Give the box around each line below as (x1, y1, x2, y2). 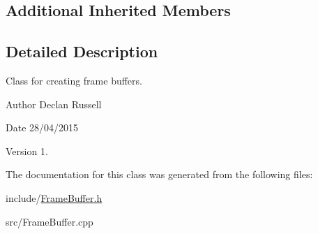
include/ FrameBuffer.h (6, 190, 103, 205)
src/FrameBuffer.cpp (6, 214, 93, 228)
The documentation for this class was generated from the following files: (6, 167, 313, 182)
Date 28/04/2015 (6, 120, 79, 135)
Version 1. (6, 143, 48, 158)
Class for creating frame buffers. (6, 73, 142, 87)
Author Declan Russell (6, 96, 102, 111)
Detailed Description (6, 41, 158, 62)
